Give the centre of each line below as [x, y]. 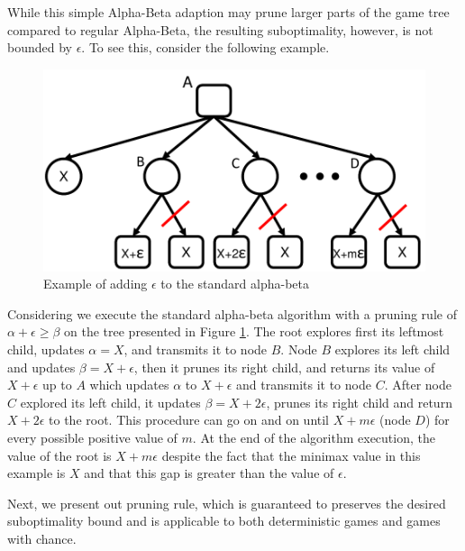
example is [36, 473]
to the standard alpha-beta [235, 284]
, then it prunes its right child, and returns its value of [284, 367]
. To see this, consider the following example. [205, 47]
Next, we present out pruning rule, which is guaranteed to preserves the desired [227, 503]
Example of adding [96, 284]
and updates [41, 367]
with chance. [42, 538]
